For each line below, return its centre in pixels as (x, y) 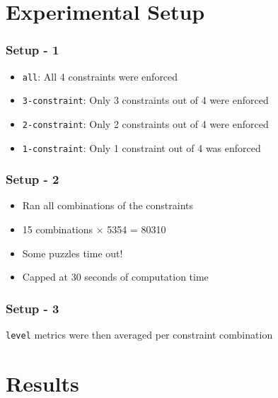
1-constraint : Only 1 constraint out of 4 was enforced (141, 147)
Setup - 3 (33, 308)
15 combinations (58, 229)
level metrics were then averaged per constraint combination (139, 335)
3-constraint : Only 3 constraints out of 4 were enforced (145, 100)
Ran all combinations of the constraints (108, 205)
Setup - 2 (33, 179)
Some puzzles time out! (73, 253)
